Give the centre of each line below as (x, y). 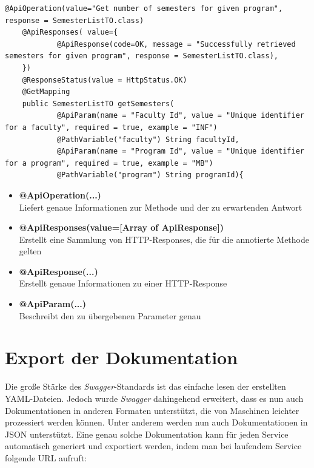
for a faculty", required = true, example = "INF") (111, 127)
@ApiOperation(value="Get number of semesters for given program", (144, 8)
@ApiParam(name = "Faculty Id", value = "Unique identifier (180, 116)
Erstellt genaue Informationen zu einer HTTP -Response (123, 283)
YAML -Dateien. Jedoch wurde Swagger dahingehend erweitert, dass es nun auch (154, 398)
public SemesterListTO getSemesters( (98, 103)
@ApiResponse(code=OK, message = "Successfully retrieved (176, 44)
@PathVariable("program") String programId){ (150, 175)
